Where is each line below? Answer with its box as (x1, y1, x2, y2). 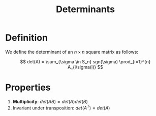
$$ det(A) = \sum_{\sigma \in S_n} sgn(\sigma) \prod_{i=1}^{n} (20, 58, 151, 64)
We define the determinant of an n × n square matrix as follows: (5, 49, 139, 55)
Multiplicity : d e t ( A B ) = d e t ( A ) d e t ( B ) (12, 98, 88, 104)
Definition (5, 32, 48, 44)
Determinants (55, 4, 115, 15)
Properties (5, 82, 51, 93)
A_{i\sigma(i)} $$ (68, 64, 103, 70)
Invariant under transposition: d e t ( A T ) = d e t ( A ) (12, 104, 110, 111)
